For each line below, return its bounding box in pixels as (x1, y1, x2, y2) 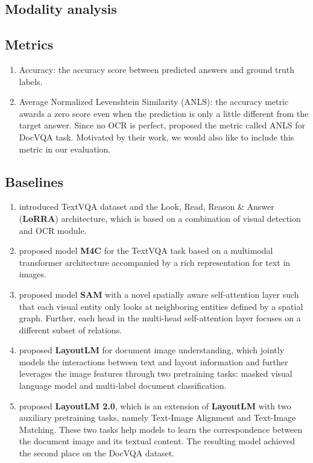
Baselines (5, 172, 63, 191)
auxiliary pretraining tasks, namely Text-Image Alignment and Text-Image (19, 411, 296, 424)
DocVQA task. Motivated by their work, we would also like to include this (19, 130, 294, 143)
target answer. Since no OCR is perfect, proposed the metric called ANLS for (19, 119, 305, 131)
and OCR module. (19, 224, 87, 236)
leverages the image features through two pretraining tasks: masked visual (19, 367, 292, 380)
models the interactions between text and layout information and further (19, 355, 288, 368)
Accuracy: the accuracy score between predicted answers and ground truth (19, 63, 295, 75)
